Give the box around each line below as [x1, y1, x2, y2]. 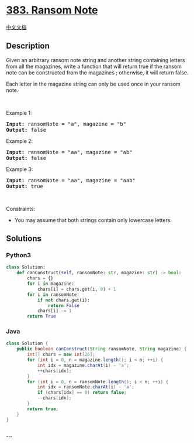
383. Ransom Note [6, 4, 98, 17]
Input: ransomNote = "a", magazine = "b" [6, 121, 127, 127]
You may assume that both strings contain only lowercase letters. [14, 216, 172, 223]
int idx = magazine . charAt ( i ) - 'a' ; [37, 362, 130, 368]
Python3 [6, 251, 31, 260]
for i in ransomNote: [27, 291, 80, 298]
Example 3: [6, 165, 33, 173]
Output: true [6, 183, 44, 189]
